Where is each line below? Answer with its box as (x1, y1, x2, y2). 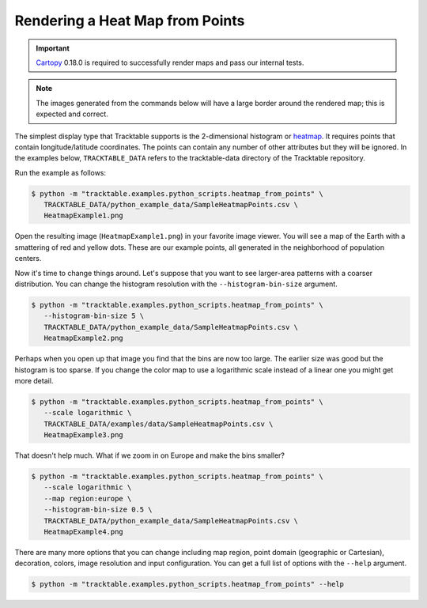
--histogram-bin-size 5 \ (43, 312, 145, 320)
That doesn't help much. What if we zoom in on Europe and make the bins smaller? (14, 451, 285, 460)
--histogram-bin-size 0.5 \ (43, 505, 153, 514)
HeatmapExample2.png (43, 334, 124, 343)
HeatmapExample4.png (43, 527, 124, 536)
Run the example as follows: (14, 168, 107, 177)
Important (36, 43, 70, 53)
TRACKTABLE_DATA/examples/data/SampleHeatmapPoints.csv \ (43, 419, 274, 429)
